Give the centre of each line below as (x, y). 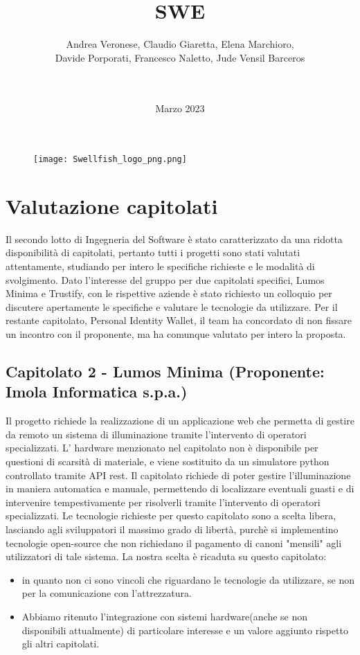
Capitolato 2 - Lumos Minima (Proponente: (165, 371)
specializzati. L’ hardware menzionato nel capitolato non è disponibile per (162, 448)
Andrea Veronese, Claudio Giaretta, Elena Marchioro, (180, 44)
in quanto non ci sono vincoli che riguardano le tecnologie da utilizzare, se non (188, 579)
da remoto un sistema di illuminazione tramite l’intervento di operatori (156, 434)
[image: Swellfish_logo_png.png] (110, 160)
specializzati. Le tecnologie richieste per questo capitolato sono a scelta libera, (171, 515)
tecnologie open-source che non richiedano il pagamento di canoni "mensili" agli (174, 542)
